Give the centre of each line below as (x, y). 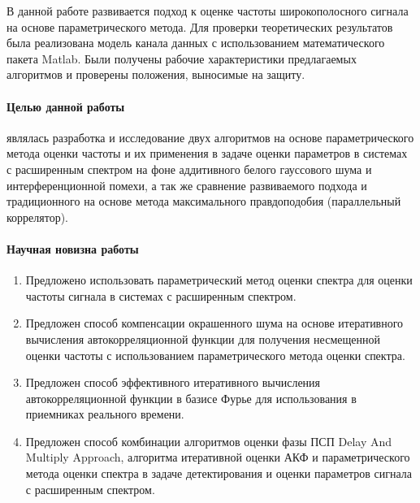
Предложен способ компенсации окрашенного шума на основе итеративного (214, 323)
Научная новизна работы (73, 248)
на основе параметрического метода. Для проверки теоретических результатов (200, 26)
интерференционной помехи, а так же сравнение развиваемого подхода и (187, 185)
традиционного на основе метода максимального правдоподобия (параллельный (204, 201)
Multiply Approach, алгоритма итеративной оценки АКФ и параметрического (218, 457)
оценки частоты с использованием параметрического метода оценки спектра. (215, 355)
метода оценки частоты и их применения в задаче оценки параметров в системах (207, 153)
